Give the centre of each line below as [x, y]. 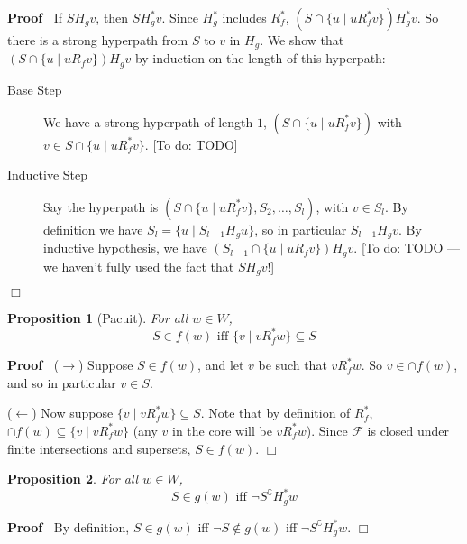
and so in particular [62, 382]
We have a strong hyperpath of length [148, 121]
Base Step [35, 89]
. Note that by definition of [275, 413]
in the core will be [222, 430]
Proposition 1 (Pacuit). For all [98, 318]
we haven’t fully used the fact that [139, 266]
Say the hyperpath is [101, 206]
